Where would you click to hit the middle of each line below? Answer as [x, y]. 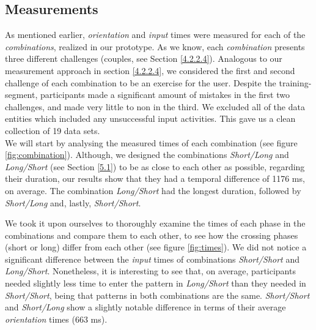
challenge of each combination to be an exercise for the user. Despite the [141, 82]
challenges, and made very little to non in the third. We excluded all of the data [155, 106]
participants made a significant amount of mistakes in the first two [165, 95]
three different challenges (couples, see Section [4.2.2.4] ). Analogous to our [144, 58]
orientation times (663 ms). [56, 319]
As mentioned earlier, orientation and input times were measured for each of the [155, 35]
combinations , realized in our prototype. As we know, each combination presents [155, 46]
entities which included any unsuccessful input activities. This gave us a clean [150, 118]
